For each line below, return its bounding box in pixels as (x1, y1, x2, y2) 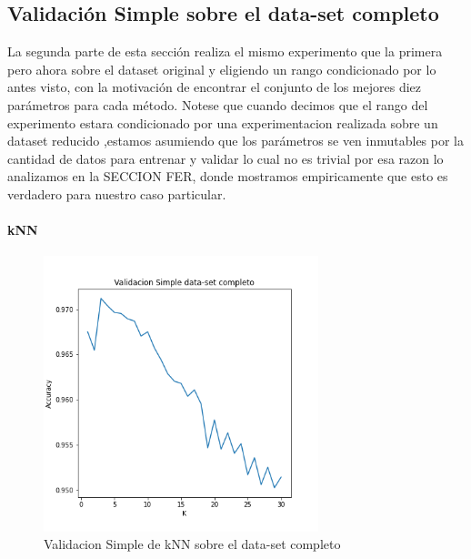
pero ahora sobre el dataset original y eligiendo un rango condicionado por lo (7, 59, 436, 78)
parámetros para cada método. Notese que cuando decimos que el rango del (7, 95, 428, 114)
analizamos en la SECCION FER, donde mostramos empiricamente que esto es (7, 167, 448, 186)
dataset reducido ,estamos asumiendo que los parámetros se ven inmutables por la (7, 131, 465, 150)
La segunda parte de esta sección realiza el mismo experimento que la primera (7, 42, 443, 61)
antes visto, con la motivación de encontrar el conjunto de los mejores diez (7, 77, 421, 97)
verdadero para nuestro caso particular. (7, 184, 226, 203)
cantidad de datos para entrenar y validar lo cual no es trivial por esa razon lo (7, 148, 444, 168)
